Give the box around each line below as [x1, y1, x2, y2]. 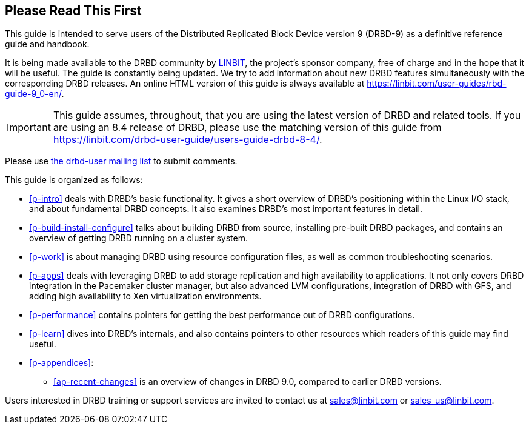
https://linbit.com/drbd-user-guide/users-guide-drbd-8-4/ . [53, 133, 322, 146]
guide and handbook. [5, 39, 90, 50]
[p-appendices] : [29, 358, 94, 368]
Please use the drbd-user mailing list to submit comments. [5, 156, 238, 167]
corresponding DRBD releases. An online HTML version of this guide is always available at [5, 78, 365, 89]
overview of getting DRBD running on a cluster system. [29, 233, 248, 244]
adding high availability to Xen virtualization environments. [29, 291, 262, 302]
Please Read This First [5, 3, 142, 18]
